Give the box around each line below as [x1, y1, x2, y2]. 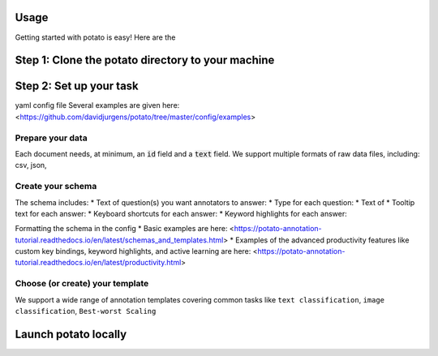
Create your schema [15, 181, 97, 192]
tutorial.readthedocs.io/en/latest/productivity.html [15, 258, 182, 268]
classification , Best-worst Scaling [15, 306, 157, 315]
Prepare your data [15, 132, 88, 144]
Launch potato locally [15, 327, 127, 341]
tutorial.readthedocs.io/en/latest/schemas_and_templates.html [15, 235, 224, 245]
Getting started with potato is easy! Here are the [15, 32, 176, 42]
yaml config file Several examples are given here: [15, 101, 180, 110]
